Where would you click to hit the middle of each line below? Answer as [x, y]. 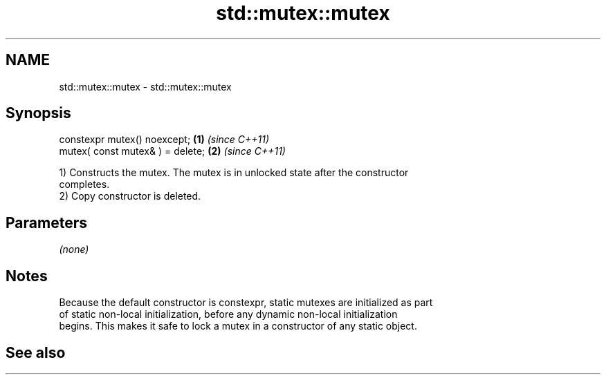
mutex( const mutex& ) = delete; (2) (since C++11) [172, 151]
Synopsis [38, 113]
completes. [84, 184]
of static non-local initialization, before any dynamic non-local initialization [228, 314]
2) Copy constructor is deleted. [130, 196]
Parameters [46, 222]
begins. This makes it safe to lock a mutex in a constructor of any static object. [238, 326]
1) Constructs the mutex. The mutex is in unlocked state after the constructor [234, 173]
